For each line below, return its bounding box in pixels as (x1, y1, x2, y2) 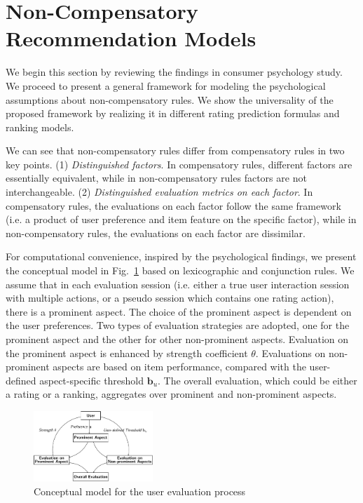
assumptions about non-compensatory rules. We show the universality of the (6, 92, 334, 107)
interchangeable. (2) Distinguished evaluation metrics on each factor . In (6, 185, 313, 199)
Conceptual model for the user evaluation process (34, 483, 246, 498)
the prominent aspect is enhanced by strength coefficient (6, 345, 248, 360)
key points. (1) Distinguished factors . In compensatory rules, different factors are (6, 156, 352, 171)
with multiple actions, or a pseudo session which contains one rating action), (6, 290, 334, 305)
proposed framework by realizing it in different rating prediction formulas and (6, 106, 340, 121)
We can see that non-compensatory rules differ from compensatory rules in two (6, 143, 345, 158)
